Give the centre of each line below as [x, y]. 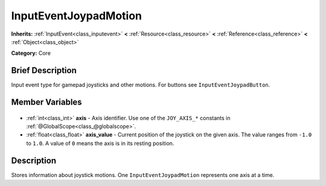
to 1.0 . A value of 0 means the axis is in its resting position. [100, 143]
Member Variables [46, 102]
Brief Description [44, 70]
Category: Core [31, 53]
